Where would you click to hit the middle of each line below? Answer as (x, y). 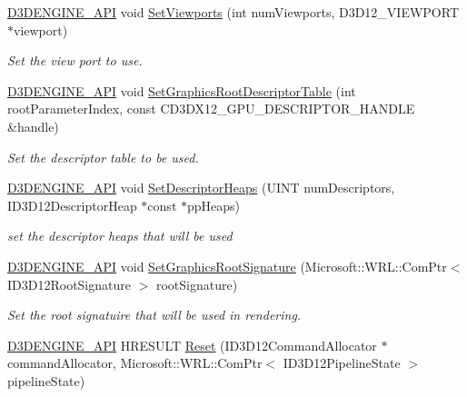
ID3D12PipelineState (342, 363)
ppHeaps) (214, 205)
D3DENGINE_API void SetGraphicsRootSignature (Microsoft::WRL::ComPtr (227, 266)
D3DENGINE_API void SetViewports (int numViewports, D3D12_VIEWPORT (233, 12)
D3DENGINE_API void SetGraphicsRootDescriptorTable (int (182, 90)
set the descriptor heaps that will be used (120, 236)
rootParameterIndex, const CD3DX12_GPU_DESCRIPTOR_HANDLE (211, 109)
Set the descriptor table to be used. (103, 157)
